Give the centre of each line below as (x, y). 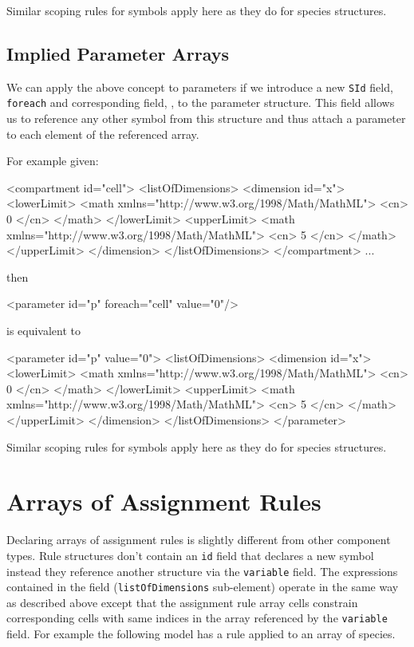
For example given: (53, 161)
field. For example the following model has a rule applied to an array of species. (201, 634)
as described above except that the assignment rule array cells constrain (182, 602)
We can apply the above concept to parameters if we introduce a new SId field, (200, 87)
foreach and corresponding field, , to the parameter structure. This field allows (201, 103)
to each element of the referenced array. (103, 134)
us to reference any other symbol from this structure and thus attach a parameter (206, 118)
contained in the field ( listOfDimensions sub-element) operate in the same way (203, 587)
